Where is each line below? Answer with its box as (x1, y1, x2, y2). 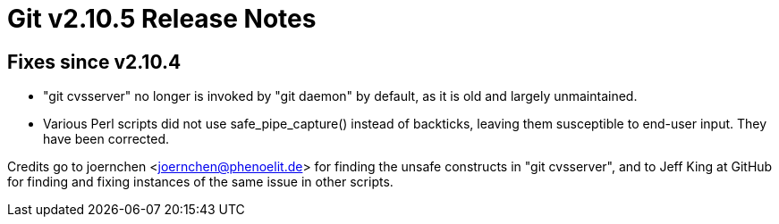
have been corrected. (43, 131, 170, 147)
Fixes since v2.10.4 (7, 50, 182, 73)
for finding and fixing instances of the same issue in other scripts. (7, 174, 394, 190)
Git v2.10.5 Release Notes (7, 4, 317, 34)
